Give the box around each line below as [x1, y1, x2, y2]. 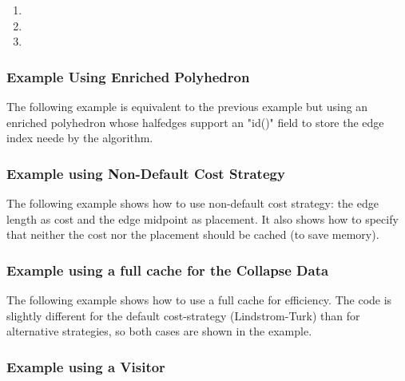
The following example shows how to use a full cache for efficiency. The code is [6, 292, 392, 308]
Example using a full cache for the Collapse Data [6, 260, 329, 280]
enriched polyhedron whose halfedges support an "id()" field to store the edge [6, 113, 384, 130]
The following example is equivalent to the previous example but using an [6, 98, 368, 114]
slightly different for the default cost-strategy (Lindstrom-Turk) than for [6, 307, 360, 323]
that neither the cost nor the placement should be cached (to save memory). [6, 226, 379, 243]
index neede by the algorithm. [6, 129, 153, 146]
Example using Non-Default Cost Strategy [6, 163, 285, 183]
